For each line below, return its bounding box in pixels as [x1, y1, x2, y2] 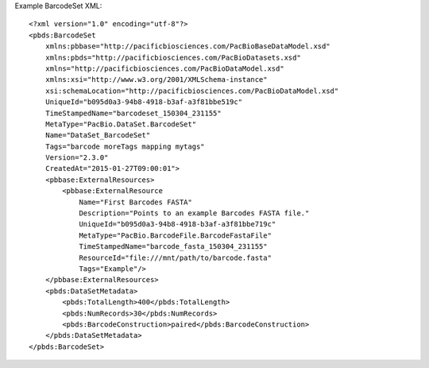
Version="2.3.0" [44, 153, 109, 162]
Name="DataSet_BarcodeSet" [44, 131, 151, 140]
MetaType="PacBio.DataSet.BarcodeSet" [44, 119, 197, 129]
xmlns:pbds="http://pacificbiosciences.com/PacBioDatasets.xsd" [44, 52, 301, 62]
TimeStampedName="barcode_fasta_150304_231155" [79, 242, 268, 251]
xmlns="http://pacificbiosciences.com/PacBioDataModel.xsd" [44, 64, 285, 73]
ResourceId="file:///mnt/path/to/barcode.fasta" [79, 253, 272, 262]
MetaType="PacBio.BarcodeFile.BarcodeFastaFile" [79, 230, 272, 240]
